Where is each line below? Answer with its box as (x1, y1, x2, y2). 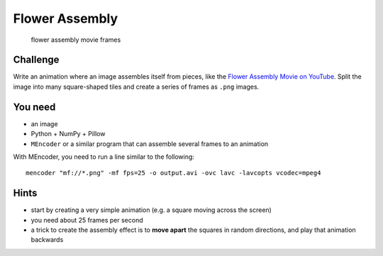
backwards (30, 235, 64, 244)
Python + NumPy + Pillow (30, 130, 106, 138)
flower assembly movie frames (30, 35, 121, 44)
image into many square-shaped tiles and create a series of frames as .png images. (13, 82, 260, 91)
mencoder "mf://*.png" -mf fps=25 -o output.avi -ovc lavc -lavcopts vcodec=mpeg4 (26, 169, 321, 177)
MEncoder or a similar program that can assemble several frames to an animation (30, 139, 269, 148)
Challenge (13, 54, 60, 66)
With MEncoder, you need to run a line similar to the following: (13, 152, 195, 161)
